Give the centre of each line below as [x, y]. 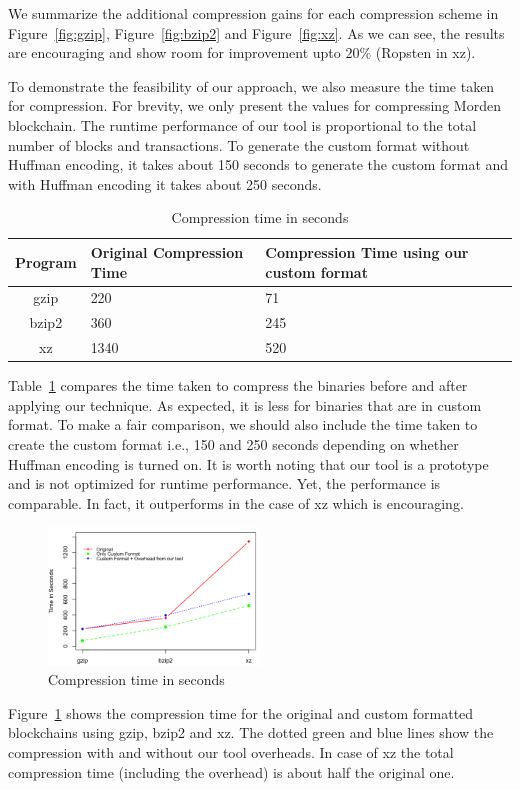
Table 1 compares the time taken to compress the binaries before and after [238, 385]
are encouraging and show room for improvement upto [174, 52]
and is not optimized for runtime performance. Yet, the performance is [224, 483]
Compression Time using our [367, 251]
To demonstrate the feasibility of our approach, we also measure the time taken [251, 85]
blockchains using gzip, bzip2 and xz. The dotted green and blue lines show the [251, 732]
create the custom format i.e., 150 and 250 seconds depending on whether [233, 443]
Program [46, 261]
